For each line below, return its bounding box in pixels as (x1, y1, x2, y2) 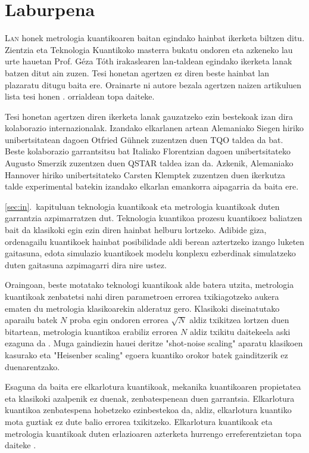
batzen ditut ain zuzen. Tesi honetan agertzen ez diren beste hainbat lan (5, 66, 269, 79)
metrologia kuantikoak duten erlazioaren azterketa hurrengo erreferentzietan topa (5, 427, 302, 439)
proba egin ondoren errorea (69, 314, 168, 326)
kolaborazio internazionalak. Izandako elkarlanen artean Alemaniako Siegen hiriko (5, 122, 304, 134)
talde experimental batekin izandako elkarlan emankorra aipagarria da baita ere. (5, 180, 299, 193)
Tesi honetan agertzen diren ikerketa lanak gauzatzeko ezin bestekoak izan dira (5, 110, 294, 122)
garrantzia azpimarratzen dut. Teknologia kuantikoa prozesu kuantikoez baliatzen (5, 212, 302, 224)
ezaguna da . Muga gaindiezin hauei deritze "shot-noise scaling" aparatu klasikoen (5, 337, 303, 349)
